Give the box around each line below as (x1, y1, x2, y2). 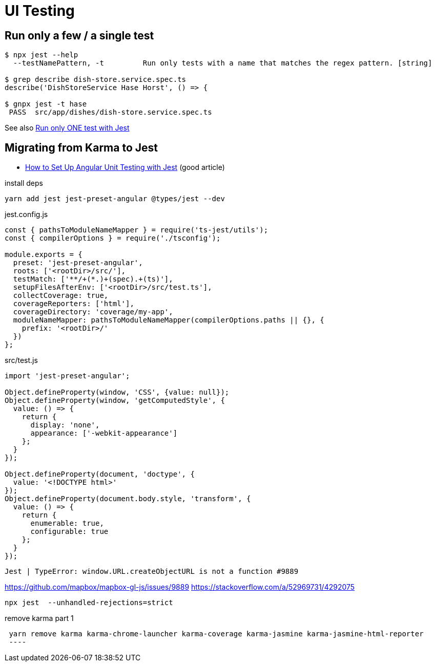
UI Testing (5, 2, 75, 19)
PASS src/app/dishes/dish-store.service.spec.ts (9, 108, 212, 117)
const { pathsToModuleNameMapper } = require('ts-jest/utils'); (5, 226, 268, 234)
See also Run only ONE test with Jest (5, 123, 130, 133)
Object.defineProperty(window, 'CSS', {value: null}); (5, 388, 230, 397)
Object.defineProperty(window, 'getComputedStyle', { (5, 396, 225, 405)
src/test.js (5, 356, 38, 365)
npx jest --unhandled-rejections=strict (5, 598, 173, 607)
